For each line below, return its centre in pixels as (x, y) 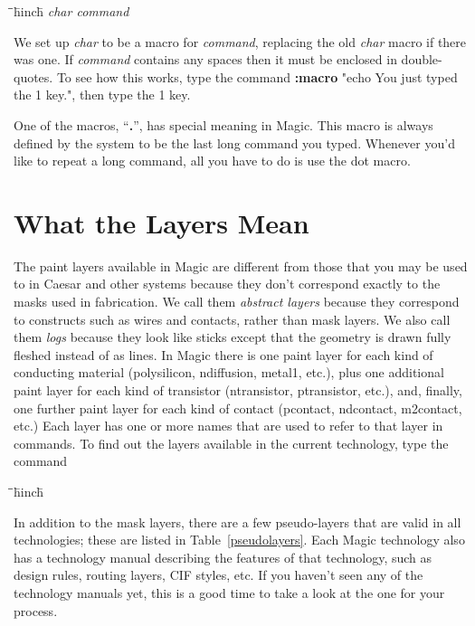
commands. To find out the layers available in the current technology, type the (231, 443)
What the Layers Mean (161, 222)
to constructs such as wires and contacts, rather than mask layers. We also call (232, 319)
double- (422, 59)
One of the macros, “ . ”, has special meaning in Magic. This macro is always (223, 124)
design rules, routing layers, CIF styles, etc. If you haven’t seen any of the (218, 575)
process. (36, 610)
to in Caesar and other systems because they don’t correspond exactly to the (227, 284)
